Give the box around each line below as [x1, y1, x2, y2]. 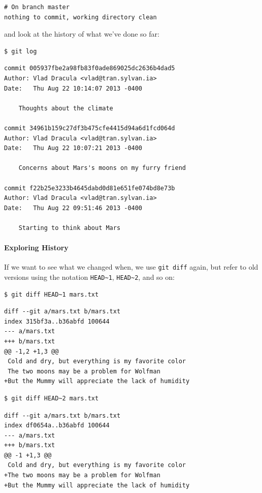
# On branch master [4, 4, 70, 11]
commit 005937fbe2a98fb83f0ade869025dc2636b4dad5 [4, 65, 175, 72]
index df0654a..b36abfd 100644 [4, 422, 110, 429]
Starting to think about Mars [18, 224, 121, 231]
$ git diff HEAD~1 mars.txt [4, 291, 99, 298]
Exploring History [4, 242, 69, 253]
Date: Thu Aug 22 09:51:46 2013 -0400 [4, 204, 143, 212]
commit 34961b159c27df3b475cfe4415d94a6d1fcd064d [4, 124, 175, 132]
